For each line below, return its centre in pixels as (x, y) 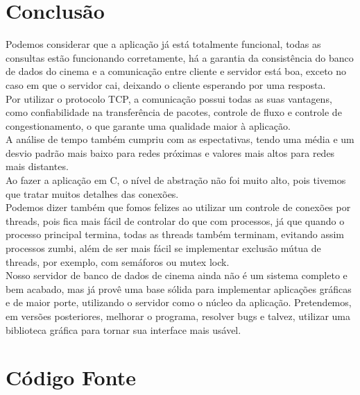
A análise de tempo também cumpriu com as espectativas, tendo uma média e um (180, 139)
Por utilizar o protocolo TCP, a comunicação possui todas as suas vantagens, (169, 98)
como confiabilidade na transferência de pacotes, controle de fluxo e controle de (174, 112)
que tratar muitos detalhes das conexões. (92, 193)
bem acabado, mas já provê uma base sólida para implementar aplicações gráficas (179, 288)
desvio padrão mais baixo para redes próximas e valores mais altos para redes (170, 152)
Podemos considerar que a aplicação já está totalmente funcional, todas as (163, 44)
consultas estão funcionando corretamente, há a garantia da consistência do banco (180, 57)
